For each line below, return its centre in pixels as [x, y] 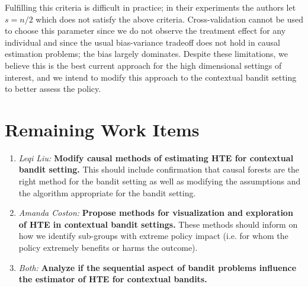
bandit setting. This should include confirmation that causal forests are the [159, 169]
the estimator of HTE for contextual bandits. [113, 279]
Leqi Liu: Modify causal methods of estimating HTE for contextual [156, 157]
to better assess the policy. [53, 89]
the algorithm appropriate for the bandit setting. [107, 192]
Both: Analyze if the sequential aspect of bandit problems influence [158, 267]
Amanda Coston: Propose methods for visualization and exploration [156, 213]
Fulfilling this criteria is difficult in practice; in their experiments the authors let [150, 7]
